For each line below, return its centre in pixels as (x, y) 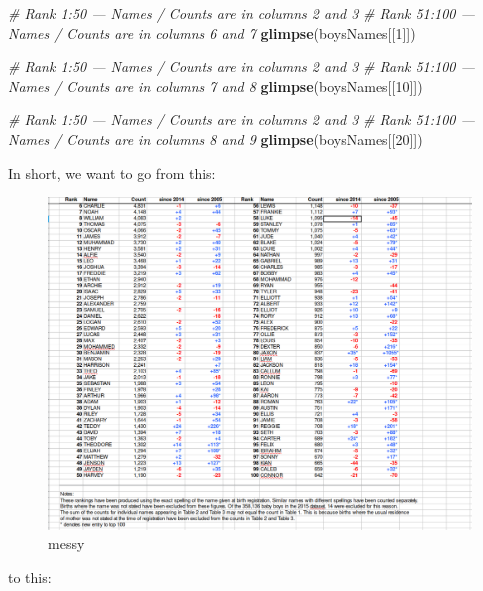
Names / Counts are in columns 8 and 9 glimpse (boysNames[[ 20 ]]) (215, 138)
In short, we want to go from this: (112, 172)
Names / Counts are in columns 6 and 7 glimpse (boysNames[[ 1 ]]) (212, 32)
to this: (30, 576)
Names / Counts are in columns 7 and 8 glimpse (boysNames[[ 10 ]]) (215, 85)
